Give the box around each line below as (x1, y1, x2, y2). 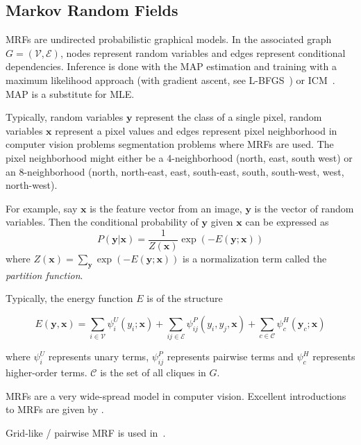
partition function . (6, 267, 83, 282)
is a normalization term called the (183, 251, 327, 265)
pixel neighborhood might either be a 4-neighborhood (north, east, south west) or (6, 150, 353, 165)
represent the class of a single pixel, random (135, 110, 322, 124)
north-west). (6, 178, 58, 192)
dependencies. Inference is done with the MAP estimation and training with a (6, 59, 337, 74)
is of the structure (146, 291, 223, 305)
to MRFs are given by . (6, 402, 104, 417)
